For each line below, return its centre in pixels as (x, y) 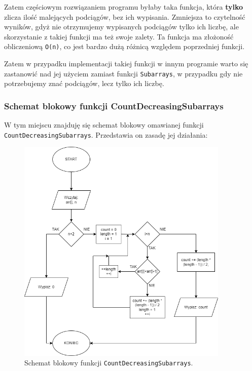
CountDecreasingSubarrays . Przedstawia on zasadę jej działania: (106, 134)
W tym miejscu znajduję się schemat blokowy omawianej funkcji (104, 125)
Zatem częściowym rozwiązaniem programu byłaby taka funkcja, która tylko (124, 7)
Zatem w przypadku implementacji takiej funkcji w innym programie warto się (126, 64)
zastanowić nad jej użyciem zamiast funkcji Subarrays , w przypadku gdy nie (123, 73)
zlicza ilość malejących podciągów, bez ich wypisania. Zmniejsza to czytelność (125, 16)
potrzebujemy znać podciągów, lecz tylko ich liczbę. (84, 83)
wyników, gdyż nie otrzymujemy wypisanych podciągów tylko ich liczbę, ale (121, 27)
